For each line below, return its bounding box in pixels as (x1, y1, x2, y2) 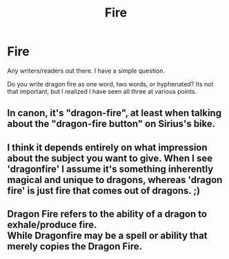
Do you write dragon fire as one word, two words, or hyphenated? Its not (7, 79, 214, 88)
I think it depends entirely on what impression (7, 142, 208, 153)
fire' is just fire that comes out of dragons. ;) (7, 184, 201, 196)
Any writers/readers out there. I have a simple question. (7, 66, 166, 75)
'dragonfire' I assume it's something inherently (7, 163, 214, 175)
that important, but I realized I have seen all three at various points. (7, 87, 197, 95)
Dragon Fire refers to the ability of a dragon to (7, 209, 208, 220)
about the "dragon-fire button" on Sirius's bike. (7, 118, 216, 130)
